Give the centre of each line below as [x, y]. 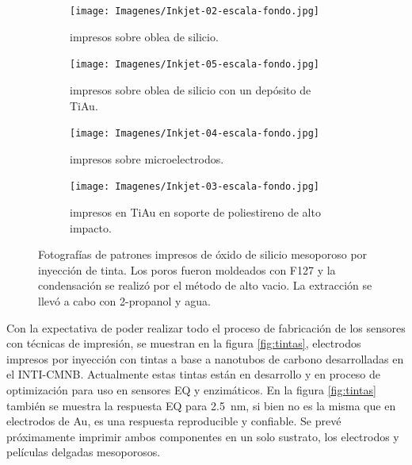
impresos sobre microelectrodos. [147, 158]
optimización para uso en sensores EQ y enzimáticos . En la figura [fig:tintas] [191, 389]
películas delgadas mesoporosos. [84, 452]
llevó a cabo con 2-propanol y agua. [124, 300]
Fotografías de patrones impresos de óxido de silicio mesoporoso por [203, 254]
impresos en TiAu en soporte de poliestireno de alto [195, 212]
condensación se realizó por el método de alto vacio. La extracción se [205, 285]
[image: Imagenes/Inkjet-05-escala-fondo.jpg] [195, 65]
